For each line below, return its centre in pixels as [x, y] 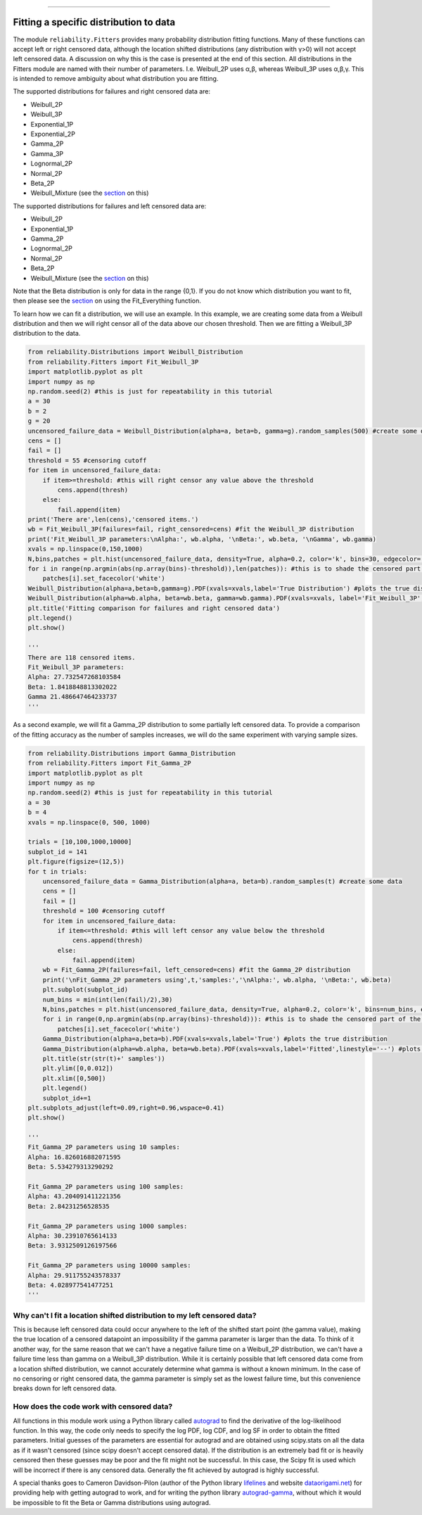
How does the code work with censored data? [93, 1407]
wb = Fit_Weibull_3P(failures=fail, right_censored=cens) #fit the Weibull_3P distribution [191, 529]
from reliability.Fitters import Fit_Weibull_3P [113, 362]
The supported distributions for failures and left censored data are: [110, 206]
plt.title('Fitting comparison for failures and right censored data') [154, 608]
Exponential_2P [53, 134]
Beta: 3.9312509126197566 [72, 1246]
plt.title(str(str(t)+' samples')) [104, 1058]
